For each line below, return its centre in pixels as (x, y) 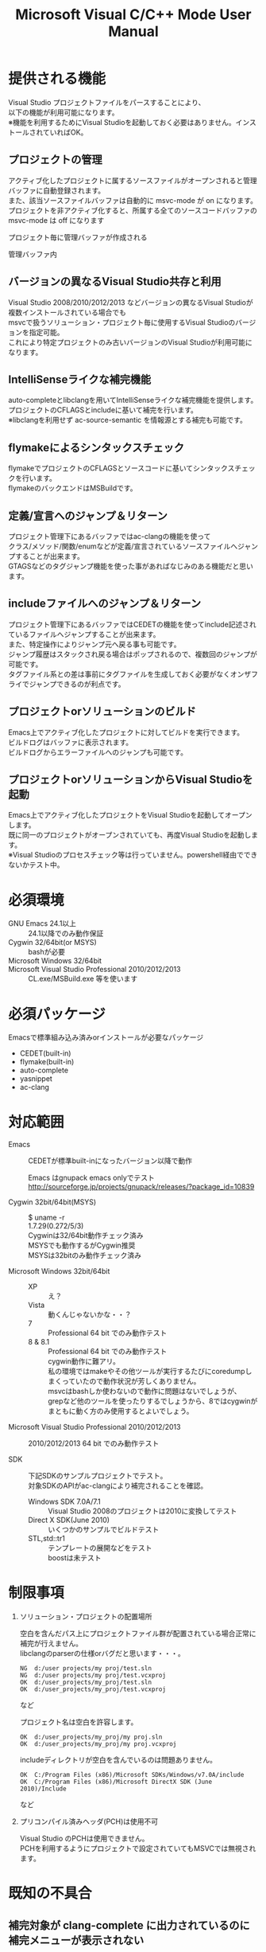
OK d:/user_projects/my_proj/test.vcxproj (93, 1689)
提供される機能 (57, 79)
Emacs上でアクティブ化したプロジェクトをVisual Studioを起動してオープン (130, 815)
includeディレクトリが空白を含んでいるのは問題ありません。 (118, 1760)
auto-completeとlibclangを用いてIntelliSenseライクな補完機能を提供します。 (133, 400)
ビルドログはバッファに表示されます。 (71, 742)
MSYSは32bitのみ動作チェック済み (85, 1255)
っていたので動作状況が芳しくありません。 (131, 1381)
